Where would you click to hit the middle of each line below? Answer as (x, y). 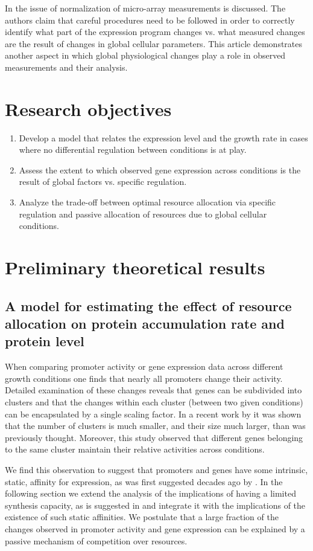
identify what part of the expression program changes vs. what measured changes (155, 32)
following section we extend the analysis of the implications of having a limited (150, 493)
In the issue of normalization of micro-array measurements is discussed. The (145, 8)
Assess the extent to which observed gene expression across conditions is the (160, 169)
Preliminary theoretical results (135, 267)
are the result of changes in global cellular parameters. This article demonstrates (154, 43)
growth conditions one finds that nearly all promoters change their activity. (144, 378)
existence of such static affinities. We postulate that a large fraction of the (142, 517)
